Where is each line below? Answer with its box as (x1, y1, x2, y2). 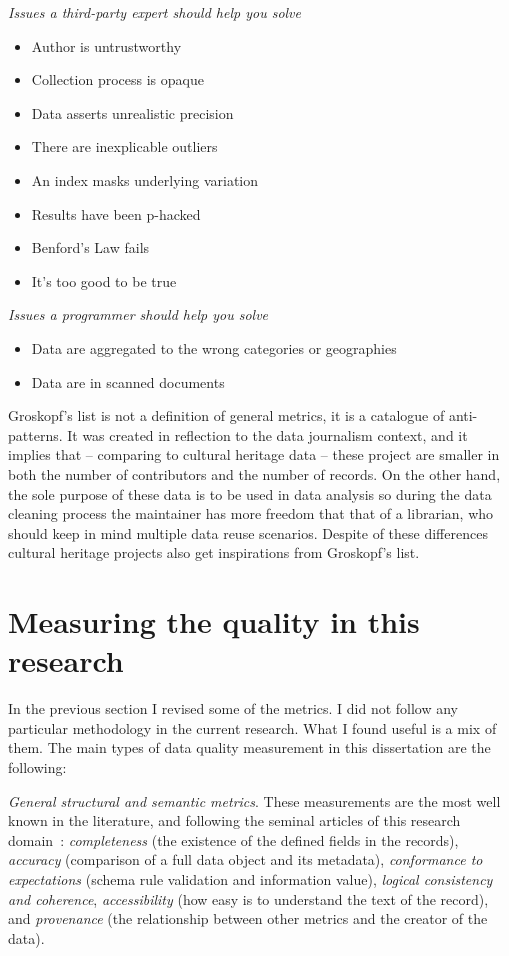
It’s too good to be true (31, 270, 177, 291)
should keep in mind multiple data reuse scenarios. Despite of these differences (8, 522, 488, 543)
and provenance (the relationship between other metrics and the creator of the (8, 908, 488, 929)
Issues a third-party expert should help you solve (8, 2, 302, 22)
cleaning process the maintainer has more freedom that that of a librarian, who (8, 503, 494, 524)
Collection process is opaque (31, 69, 204, 90)
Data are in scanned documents (31, 371, 225, 392)
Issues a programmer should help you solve (8, 304, 269, 325)
